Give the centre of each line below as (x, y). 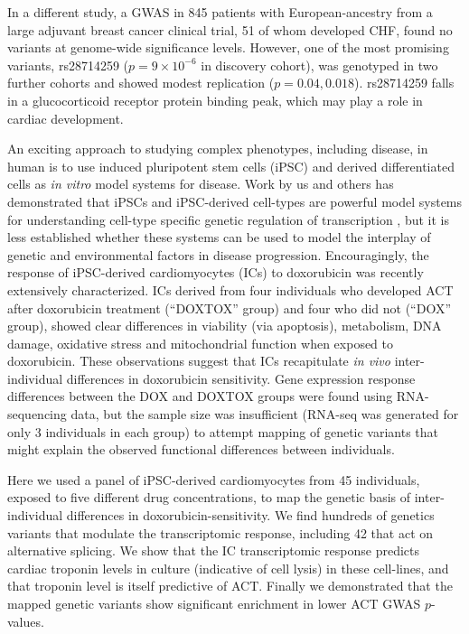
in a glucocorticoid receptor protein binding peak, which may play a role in (215, 100)
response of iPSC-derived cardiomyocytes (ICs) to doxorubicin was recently (216, 272)
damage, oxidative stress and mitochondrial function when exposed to (201, 343)
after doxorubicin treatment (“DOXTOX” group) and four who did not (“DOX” (230, 308)
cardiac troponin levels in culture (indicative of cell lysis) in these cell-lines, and (228, 568)
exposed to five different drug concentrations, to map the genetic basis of (209, 497)
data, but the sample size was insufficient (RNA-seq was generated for (265, 414)
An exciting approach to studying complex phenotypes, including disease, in (218, 149)
